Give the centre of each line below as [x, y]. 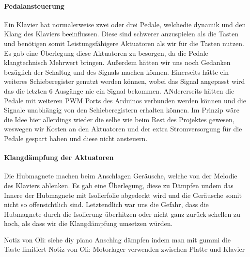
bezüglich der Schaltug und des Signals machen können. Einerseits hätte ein [117, 72]
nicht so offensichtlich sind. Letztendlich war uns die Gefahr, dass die [106, 204]
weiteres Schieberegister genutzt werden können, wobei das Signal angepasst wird [125, 81]
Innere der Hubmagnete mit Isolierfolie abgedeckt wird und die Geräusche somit [123, 195]
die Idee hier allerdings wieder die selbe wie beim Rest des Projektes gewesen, [119, 119]
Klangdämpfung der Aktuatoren [59, 157]
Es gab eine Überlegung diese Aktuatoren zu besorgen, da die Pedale [106, 53]
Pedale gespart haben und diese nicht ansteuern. [76, 138]
